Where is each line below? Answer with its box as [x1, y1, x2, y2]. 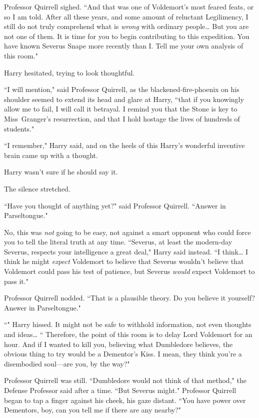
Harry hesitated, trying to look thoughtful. [4, 67, 135, 77]
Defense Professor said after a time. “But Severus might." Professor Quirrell [4, 385, 236, 395]
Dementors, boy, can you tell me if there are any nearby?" [4, 404, 181, 415]
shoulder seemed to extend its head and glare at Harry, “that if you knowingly [4, 93, 244, 104]
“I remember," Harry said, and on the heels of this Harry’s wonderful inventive [4, 140, 245, 150]
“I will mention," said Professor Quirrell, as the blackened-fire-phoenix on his [4, 84, 239, 94]
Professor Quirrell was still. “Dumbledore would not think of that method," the [4, 375, 246, 385]
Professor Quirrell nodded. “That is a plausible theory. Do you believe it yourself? [4, 292, 255, 303]
